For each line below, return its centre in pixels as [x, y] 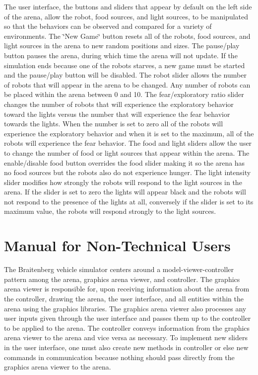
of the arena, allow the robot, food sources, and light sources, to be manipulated [126, 16]
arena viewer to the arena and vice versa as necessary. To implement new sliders [126, 337]
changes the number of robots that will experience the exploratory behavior [119, 104]
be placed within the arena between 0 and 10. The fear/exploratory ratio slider [124, 94]
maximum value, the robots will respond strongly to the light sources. [110, 211]
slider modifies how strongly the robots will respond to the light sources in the [123, 182]
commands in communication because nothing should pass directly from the [119, 357]
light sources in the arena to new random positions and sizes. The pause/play [122, 46]
